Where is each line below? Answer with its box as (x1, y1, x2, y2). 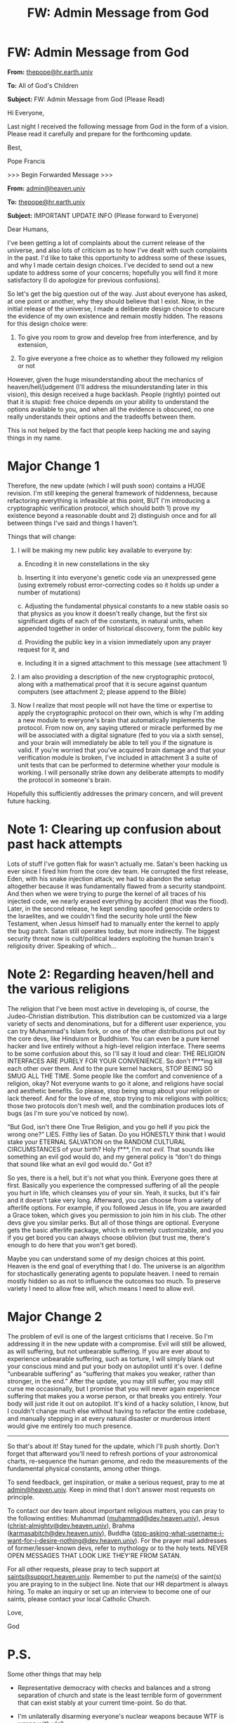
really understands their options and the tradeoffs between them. (7, 412, 196, 421)
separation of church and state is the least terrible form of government (17, 1691, 222, 1699)
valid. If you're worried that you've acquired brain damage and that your (17, 746, 226, 754)
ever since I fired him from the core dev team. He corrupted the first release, (7, 866, 228, 876)
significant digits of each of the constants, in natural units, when (17, 616, 204, 625)
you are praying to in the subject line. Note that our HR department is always (7, 1580, 228, 1588)
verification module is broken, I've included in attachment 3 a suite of (17, 753, 218, 762)
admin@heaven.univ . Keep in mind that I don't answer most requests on (7, 1485, 216, 1494)
